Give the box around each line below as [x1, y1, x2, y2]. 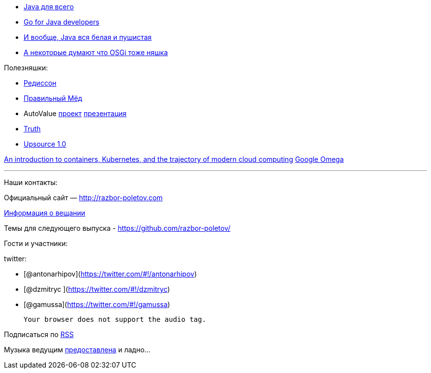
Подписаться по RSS [4, 330, 74, 339]
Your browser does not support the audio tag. [24, 315, 206, 323]
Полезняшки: [4, 63, 48, 72]
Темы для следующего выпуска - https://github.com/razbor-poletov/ [4, 224, 231, 232]
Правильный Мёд [24, 94, 83, 102]
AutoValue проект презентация [24, 109, 127, 118]
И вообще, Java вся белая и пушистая [24, 33, 152, 41]
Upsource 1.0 [24, 140, 66, 148]
